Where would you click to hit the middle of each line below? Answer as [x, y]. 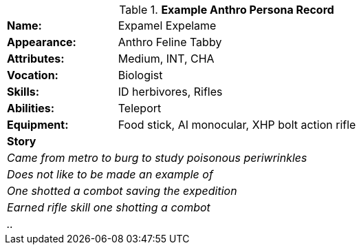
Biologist [140, 75]
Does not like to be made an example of [110, 174]
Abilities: [31, 108]
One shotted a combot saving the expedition [122, 191]
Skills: [23, 92]
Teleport [140, 108]
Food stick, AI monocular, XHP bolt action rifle [237, 125]
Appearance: [42, 42]
